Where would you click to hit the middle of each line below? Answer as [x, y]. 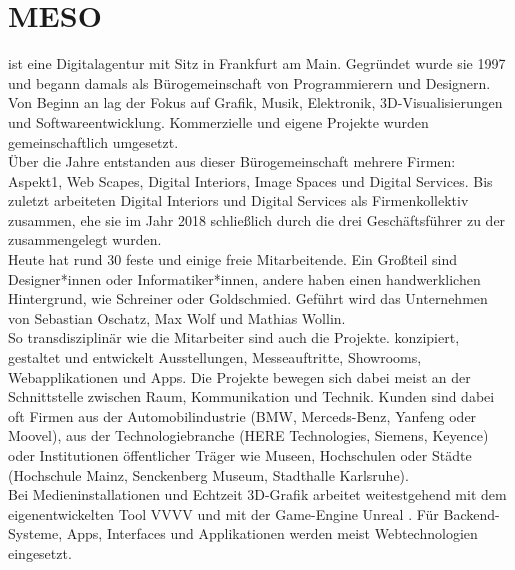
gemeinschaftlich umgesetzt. [93, 141]
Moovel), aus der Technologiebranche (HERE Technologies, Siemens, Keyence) [248, 435]
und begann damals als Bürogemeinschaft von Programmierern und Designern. [249, 82]
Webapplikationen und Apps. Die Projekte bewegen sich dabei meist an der [239, 376]
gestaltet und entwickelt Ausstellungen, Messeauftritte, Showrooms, [215, 357]
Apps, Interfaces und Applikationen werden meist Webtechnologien [272, 533]
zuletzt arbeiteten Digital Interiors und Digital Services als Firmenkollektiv [238, 200]
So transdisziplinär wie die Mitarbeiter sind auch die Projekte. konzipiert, [234, 337]
